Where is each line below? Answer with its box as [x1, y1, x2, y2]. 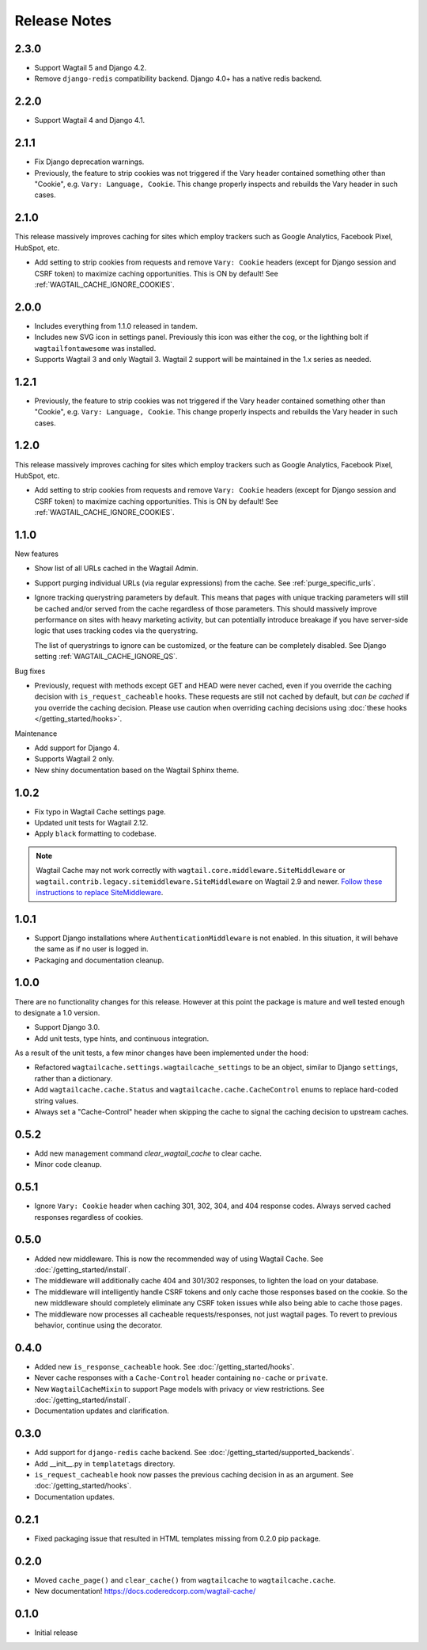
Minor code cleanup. [34, 1160, 102, 1169]
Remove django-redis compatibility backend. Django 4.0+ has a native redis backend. [34, 74, 323, 83]
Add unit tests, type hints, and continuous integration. [34, 1034, 210, 1043]
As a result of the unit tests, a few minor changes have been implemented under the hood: [14, 1048, 308, 1057]
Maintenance [14, 729, 58, 738]
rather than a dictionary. [34, 1073, 113, 1083]
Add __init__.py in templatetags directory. [34, 1458, 176, 1469]
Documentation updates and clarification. [34, 1406, 169, 1416]
